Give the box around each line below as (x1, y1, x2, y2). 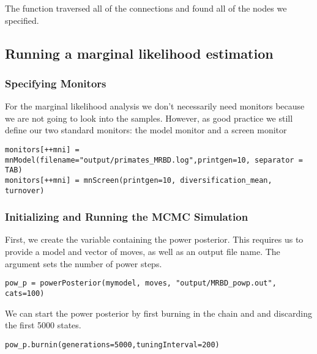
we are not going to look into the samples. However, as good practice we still (5, 111, 293, 124)
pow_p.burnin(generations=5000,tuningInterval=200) (5, 340, 220, 349)
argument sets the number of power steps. (5, 257, 162, 270)
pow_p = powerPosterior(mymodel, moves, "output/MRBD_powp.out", (5, 279, 277, 288)
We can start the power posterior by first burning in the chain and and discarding (5, 306, 312, 319)
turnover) (5, 186, 45, 195)
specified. (5, 13, 39, 26)
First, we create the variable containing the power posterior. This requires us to (5, 233, 304, 246)
